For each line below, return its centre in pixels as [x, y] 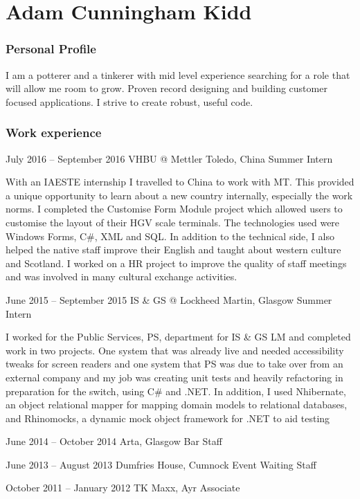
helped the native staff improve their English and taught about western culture [173, 249]
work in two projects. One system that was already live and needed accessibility [175, 350]
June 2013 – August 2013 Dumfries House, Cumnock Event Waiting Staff [161, 464]
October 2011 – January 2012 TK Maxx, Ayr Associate [123, 488]
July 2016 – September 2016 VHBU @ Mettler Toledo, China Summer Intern [169, 158]
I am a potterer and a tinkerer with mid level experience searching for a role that [178, 74]
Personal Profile [51, 49]
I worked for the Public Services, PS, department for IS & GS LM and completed [178, 337]
